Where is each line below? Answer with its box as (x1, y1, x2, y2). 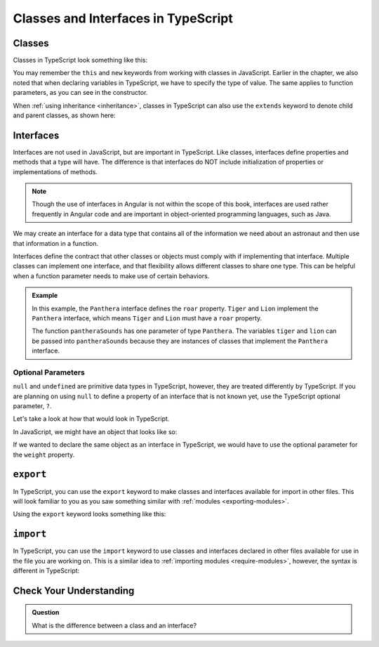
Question (32, 608, 60, 617)
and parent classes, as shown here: (13, 111, 116, 119)
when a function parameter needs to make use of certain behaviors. (13, 271, 210, 280)
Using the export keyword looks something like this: (13, 510, 166, 518)
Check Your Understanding (13, 584, 135, 596)
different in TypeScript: (13, 566, 80, 575)
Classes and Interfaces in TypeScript (13, 11, 233, 26)
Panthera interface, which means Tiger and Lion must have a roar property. (32, 314, 262, 322)
